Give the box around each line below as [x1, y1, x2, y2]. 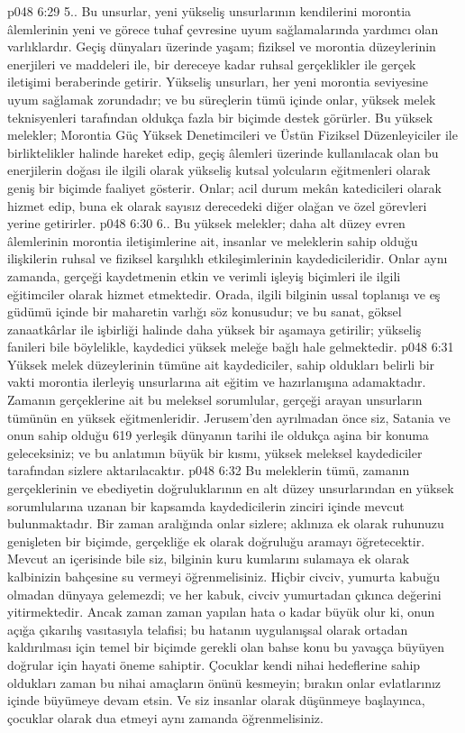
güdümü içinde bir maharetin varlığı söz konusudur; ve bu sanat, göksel [7, 302, 402, 321]
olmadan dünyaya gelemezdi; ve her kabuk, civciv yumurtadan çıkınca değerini [7, 584, 442, 603]
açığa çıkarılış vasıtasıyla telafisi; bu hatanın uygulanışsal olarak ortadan [7, 619, 408, 638]
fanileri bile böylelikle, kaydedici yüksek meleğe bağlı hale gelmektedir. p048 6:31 [7, 337, 454, 356]
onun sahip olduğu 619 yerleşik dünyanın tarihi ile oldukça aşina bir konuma [7, 426, 429, 444]
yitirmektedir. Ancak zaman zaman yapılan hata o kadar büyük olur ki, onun [7, 602, 435, 621]
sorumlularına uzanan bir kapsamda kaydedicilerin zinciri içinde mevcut [7, 496, 405, 515]
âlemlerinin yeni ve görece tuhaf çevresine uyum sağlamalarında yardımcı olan [7, 19, 439, 38]
